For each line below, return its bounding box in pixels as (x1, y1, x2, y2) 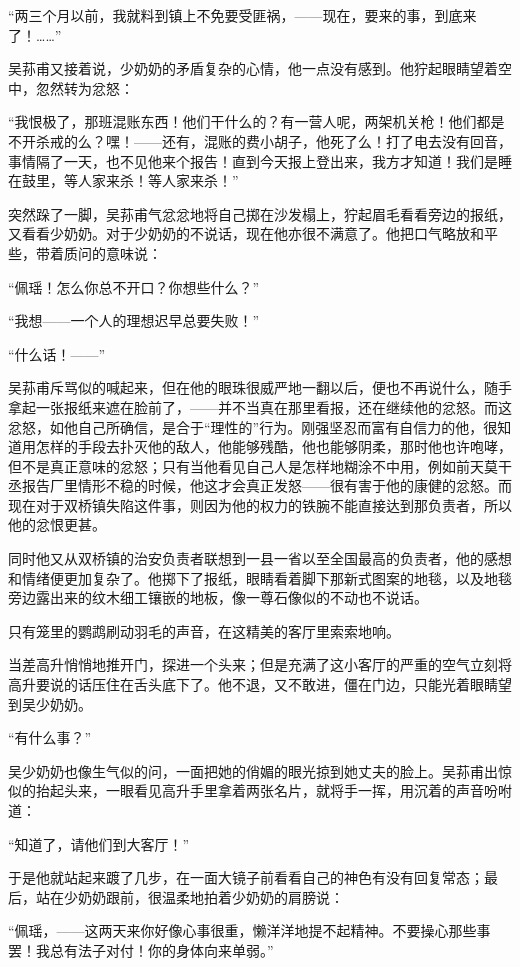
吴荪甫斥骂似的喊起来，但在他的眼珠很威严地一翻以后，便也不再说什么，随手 (8, 377, 512, 398)
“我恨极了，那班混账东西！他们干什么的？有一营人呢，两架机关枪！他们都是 (8, 111, 505, 132)
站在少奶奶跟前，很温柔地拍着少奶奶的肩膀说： (35, 886, 344, 907)
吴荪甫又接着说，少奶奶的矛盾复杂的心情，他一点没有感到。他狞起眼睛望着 (8, 58, 498, 79)
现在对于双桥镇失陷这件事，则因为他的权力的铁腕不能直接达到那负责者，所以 (8, 494, 512, 515)
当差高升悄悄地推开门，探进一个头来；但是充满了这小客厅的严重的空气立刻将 (8, 654, 512, 675)
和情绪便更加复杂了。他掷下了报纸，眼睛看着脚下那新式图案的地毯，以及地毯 (8, 567, 512, 588)
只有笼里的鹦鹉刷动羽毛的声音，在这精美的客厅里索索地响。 (8, 620, 400, 641)
